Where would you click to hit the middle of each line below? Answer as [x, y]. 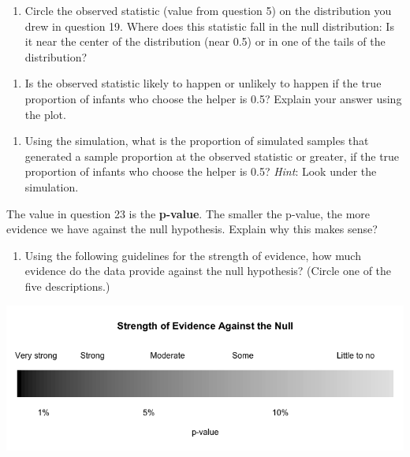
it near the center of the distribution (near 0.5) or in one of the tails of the [205, 41]
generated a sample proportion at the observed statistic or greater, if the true [212, 156]
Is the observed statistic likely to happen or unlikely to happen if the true [203, 83]
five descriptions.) [67, 286]
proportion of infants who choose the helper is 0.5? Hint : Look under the [201, 171]
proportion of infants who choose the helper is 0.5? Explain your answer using [213, 98]
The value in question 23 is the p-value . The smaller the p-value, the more [188, 213]
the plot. [45, 114]
